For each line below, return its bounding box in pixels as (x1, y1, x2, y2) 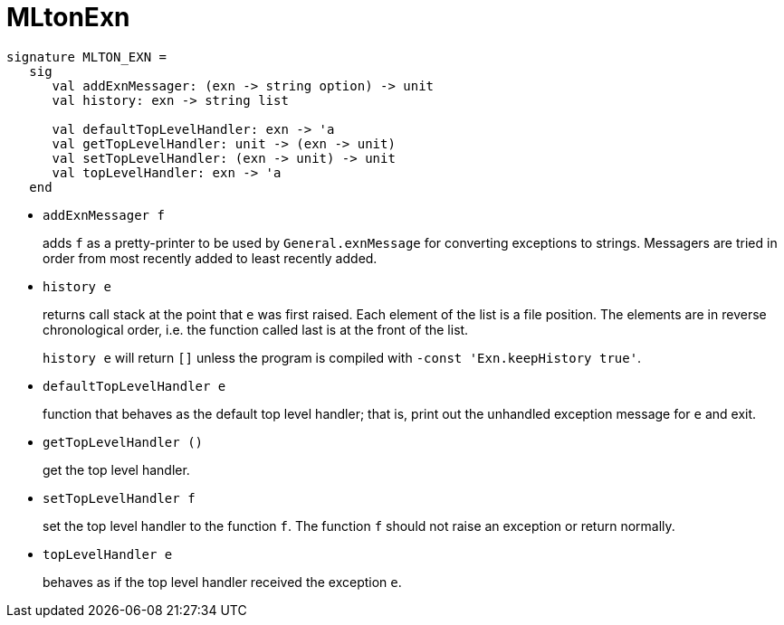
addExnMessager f (43, 207, 165, 223)
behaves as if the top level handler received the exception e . (43, 573, 402, 590)
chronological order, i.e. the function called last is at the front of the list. (43, 321, 469, 337)
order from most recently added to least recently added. (43, 250, 378, 266)
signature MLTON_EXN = (6, 49, 167, 64)
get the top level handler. (43, 461, 190, 478)
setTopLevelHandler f (43, 490, 196, 506)
